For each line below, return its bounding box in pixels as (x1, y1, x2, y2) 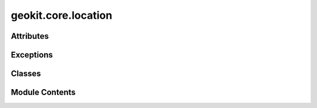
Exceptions (11, 50, 53, 60)
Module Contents (11, 87, 76, 97)
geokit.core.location (11, 9, 113, 22)
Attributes (11, 31, 49, 41)
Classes (11, 69, 41, 79)
